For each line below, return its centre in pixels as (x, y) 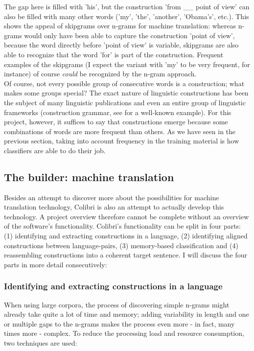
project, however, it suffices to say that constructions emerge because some (116, 122)
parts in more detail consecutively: (56, 264)
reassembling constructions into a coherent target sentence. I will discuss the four (126, 255)
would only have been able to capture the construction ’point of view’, (129, 35)
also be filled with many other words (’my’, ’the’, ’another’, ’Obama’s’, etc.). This (127, 16)
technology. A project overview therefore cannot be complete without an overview (127, 216)
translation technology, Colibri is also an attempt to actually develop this (114, 207)
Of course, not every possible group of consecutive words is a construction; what (124, 83)
